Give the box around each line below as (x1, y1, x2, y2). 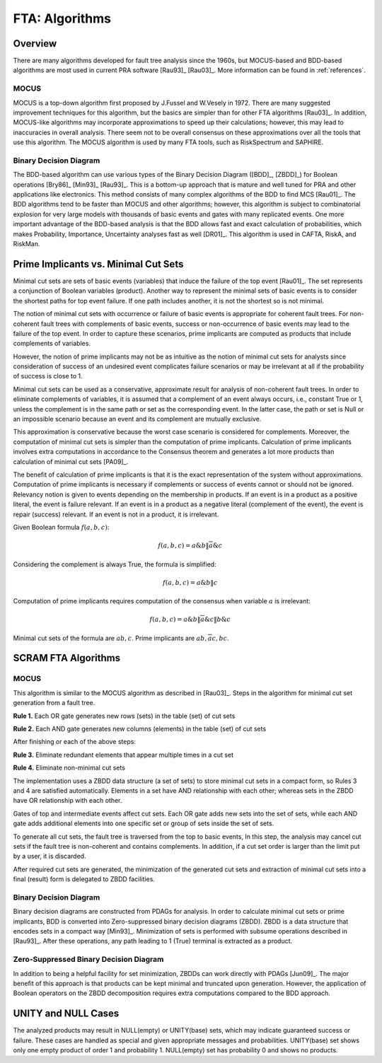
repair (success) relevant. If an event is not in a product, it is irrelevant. (13, 510, 219, 518)
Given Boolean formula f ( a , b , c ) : (13, 523, 110, 531)
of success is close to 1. (13, 372, 83, 381)
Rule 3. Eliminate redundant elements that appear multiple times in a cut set (13, 750, 233, 759)
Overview (13, 37, 57, 50)
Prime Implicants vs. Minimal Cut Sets (13, 258, 184, 270)
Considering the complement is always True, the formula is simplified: (13, 559, 216, 569)
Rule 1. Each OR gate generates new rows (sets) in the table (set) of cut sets (13, 711, 236, 720)
